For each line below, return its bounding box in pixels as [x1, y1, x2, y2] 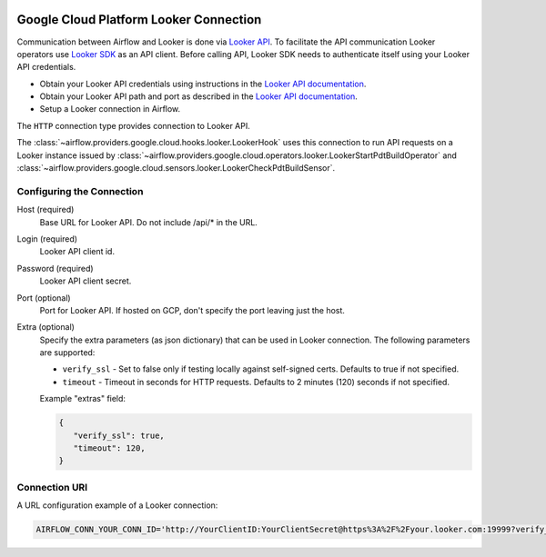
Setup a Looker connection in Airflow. [39, 104, 181, 114]
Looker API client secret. [39, 275, 132, 286]
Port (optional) [16, 292, 72, 303]
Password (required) [16, 263, 95, 274]
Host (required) [16, 204, 75, 215]
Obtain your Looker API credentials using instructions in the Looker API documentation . [39, 78, 367, 89]
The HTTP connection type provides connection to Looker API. [16, 120, 250, 131]
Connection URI [16, 481, 88, 493]
